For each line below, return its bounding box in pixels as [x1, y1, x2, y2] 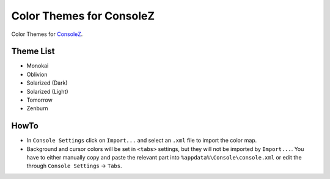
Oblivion [26, 71, 48, 78]
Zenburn [26, 105, 48, 112]
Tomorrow [26, 96, 53, 104]
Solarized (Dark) [26, 79, 68, 86]
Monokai [26, 62, 49, 69]
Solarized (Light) [26, 88, 68, 95]
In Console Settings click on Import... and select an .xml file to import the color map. [26, 137, 257, 144]
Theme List [11, 46, 55, 57]
